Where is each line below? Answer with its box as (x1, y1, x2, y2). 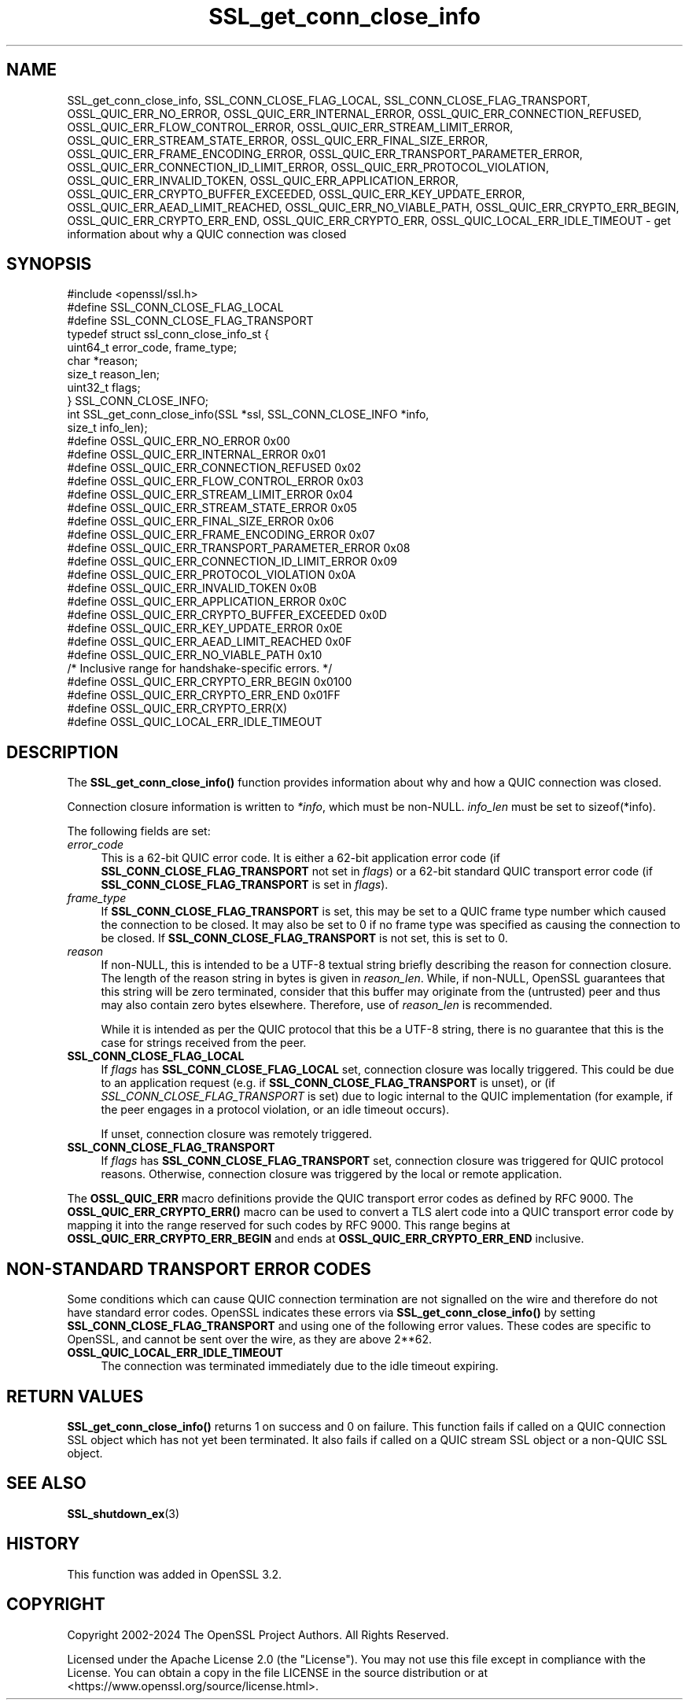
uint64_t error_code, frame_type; (67, 341, 238, 355)
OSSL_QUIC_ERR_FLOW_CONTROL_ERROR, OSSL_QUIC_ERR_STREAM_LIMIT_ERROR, (67, 120, 514, 134)
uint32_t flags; (67, 381, 141, 395)
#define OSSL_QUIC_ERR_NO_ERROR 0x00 (67, 434, 290, 448)
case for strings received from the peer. (101, 1036, 307, 1050)
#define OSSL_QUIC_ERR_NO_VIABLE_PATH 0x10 (67, 648, 322, 662)
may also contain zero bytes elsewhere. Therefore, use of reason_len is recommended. (101, 998, 553, 1012)
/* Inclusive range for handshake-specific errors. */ (67, 661, 333, 676)
